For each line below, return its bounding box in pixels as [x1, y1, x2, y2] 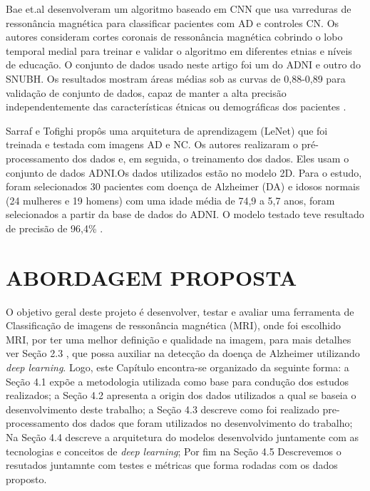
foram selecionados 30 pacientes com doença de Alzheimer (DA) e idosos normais [6, 179, 360, 194]
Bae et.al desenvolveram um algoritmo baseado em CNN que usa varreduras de [6, 1, 351, 16]
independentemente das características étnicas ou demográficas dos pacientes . [6, 99, 346, 114]
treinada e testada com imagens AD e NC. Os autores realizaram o [6, 137, 299, 152]
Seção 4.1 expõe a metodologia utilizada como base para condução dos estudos [6, 373, 349, 388]
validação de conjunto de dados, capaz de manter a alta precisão [6, 85, 287, 100]
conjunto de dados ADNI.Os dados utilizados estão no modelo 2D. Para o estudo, [6, 165, 362, 180]
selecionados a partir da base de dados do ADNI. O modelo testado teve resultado [6, 207, 364, 222]
